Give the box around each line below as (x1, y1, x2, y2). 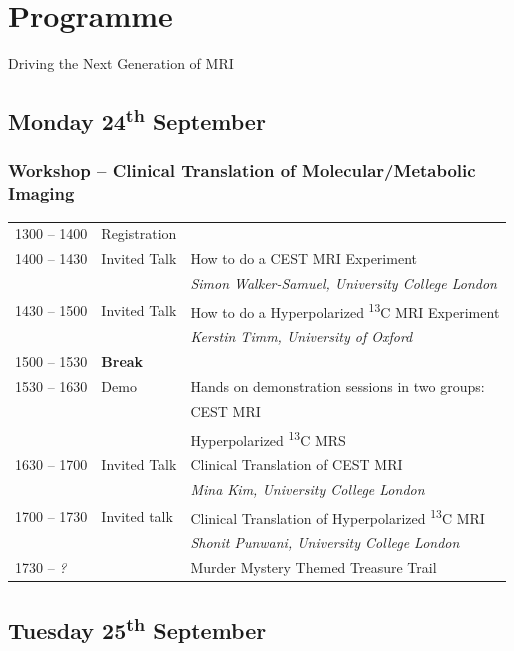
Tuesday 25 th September (8, 610, 267, 645)
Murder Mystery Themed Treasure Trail (190, 557, 437, 578)
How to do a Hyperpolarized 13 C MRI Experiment (190, 298, 500, 322)
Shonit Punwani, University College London (190, 532, 460, 553)
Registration (101, 223, 177, 244)
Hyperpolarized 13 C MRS (190, 426, 346, 450)
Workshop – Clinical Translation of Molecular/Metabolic (8, 158, 476, 183)
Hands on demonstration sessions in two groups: (190, 376, 485, 397)
